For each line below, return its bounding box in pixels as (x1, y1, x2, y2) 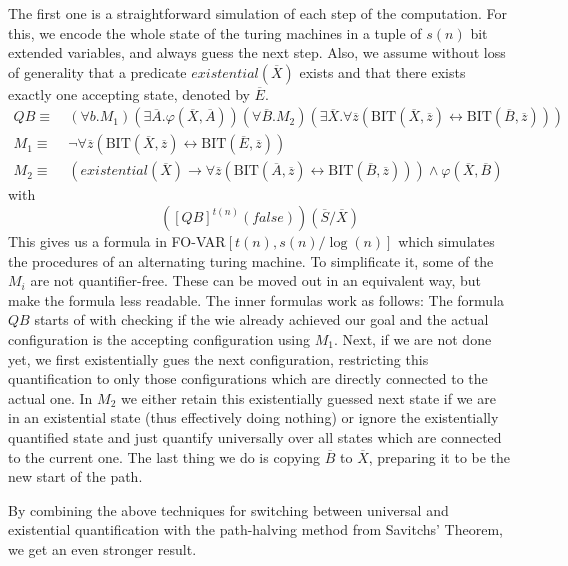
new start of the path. (8, 466, 143, 487)
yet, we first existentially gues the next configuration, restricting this (8, 348, 429, 369)
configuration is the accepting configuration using (8, 329, 311, 350)
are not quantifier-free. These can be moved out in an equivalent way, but (30, 270, 481, 291)
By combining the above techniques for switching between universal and (8, 499, 449, 520)
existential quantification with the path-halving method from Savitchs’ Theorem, (8, 519, 503, 540)
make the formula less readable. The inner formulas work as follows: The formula (8, 289, 505, 310)
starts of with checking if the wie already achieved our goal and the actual (34, 309, 489, 330)
